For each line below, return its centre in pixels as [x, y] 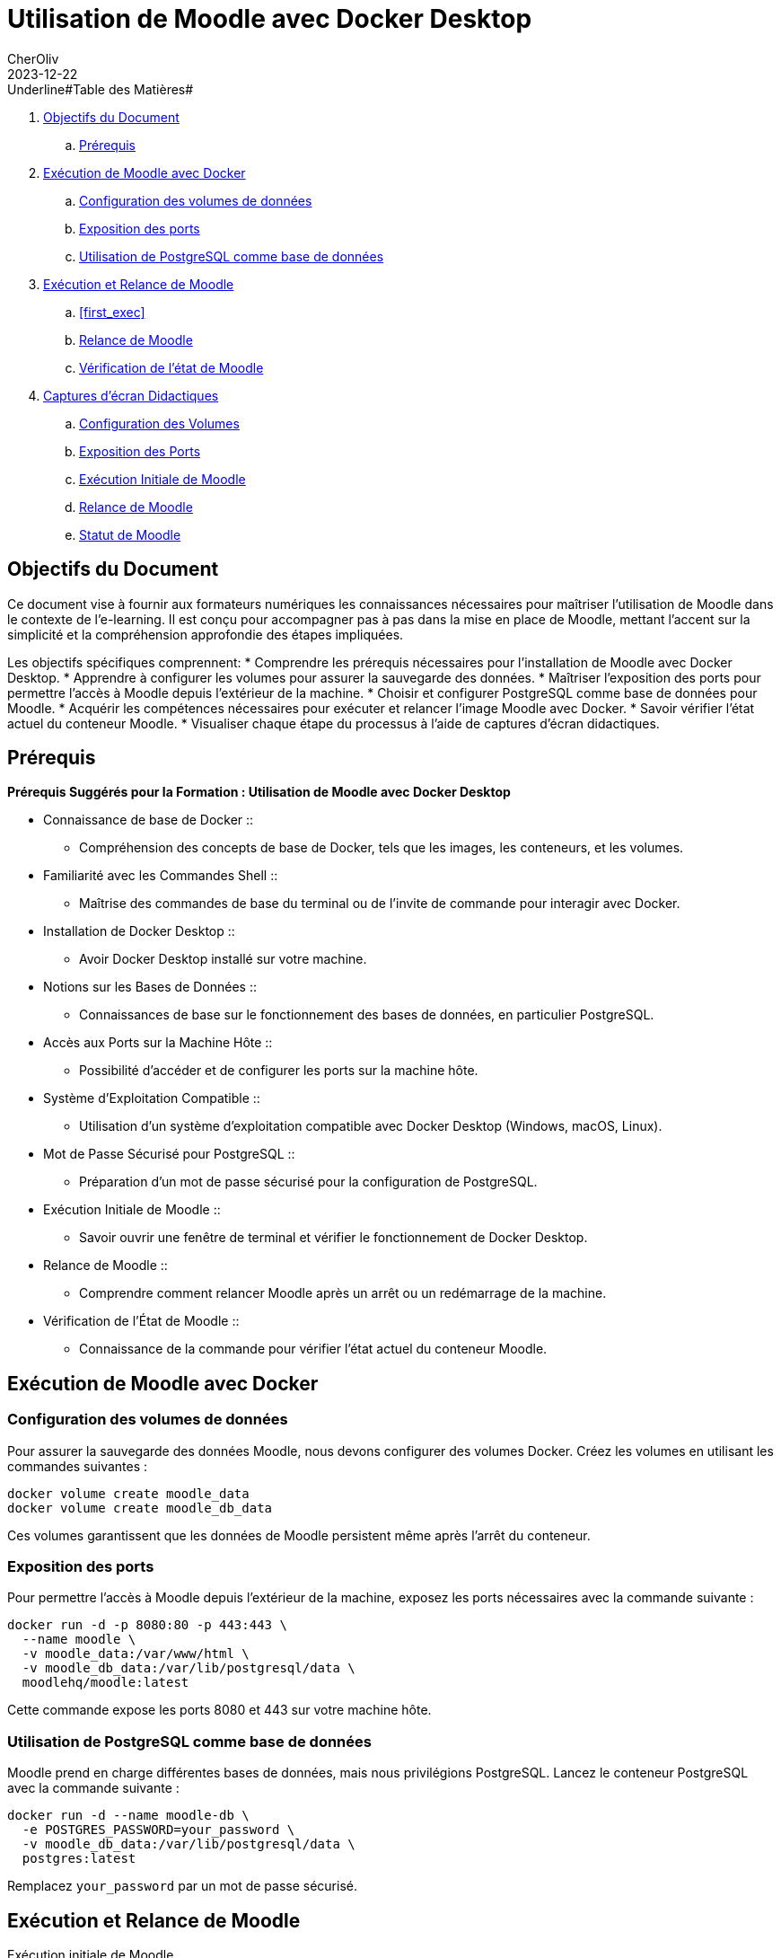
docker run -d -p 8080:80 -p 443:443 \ [147, 1625]
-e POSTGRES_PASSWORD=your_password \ [158, 1830]
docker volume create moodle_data [128, 1493]
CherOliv [33, 58]
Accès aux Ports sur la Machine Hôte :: [158, 1043]
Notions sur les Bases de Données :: [150, 987]
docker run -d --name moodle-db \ [128, 1816]
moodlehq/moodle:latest [105, 1683]
